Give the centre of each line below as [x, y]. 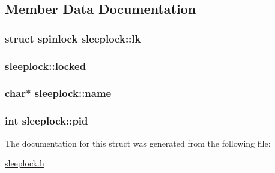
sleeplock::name [73, 93]
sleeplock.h [25, 163]
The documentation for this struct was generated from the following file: [138, 143]
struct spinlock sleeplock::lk [73, 38]
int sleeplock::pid [47, 121]
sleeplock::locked [46, 66]
